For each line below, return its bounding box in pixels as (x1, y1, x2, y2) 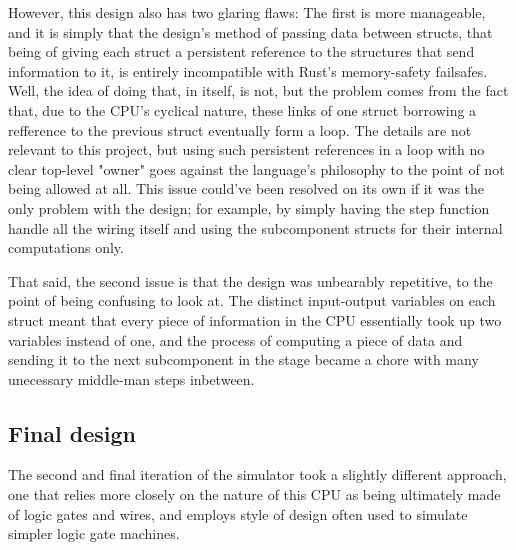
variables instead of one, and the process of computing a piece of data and (8, 329, 463, 350)
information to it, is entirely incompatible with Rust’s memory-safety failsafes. (8, 60, 488, 81)
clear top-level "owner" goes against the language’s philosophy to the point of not (8, 158, 505, 179)
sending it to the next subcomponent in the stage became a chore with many (8, 349, 479, 370)
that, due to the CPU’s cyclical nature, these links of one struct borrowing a (8, 99, 477, 120)
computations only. (8, 237, 124, 258)
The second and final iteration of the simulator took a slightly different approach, (8, 464, 507, 485)
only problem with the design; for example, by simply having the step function (8, 197, 490, 218)
